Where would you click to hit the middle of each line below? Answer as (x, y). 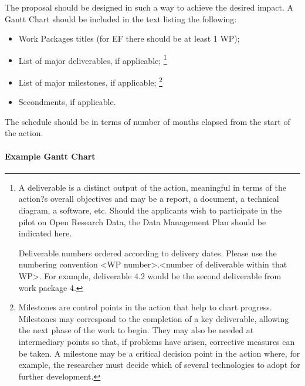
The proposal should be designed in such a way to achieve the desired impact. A (149, 7)
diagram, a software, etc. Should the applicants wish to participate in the (150, 210)
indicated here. (45, 233)
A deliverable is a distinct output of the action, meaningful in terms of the (152, 187)
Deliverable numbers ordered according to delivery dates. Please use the (148, 253)
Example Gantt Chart (50, 156)
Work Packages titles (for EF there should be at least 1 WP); (129, 38)
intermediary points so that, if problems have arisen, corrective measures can (157, 341)
